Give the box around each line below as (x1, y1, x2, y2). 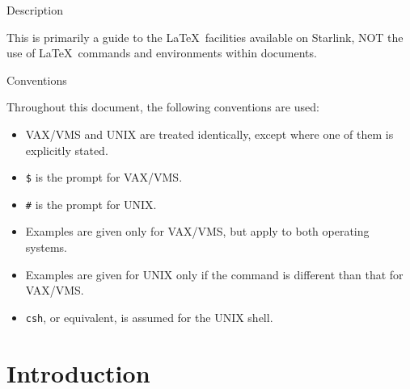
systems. (25, 239, 67, 256)
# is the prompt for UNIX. (25, 195, 157, 212)
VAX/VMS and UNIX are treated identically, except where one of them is (25, 125, 394, 142)
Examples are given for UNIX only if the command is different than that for (25, 266, 404, 282)
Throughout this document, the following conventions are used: (6, 98, 319, 115)
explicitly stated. (25, 141, 108, 158)
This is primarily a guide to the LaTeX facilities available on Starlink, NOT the (6, 28, 404, 45)
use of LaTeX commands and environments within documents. (6, 44, 317, 61)
